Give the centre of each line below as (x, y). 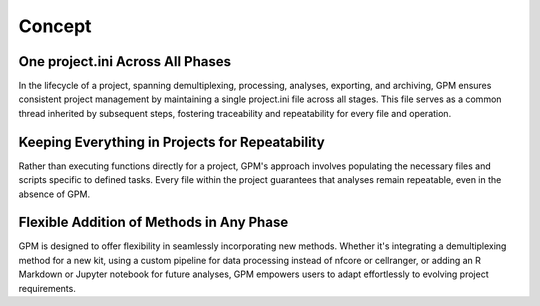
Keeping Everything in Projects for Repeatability (171, 141)
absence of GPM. (54, 194)
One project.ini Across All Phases (125, 61)
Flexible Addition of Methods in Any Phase (153, 222)
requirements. (47, 288)
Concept (55, 26)
